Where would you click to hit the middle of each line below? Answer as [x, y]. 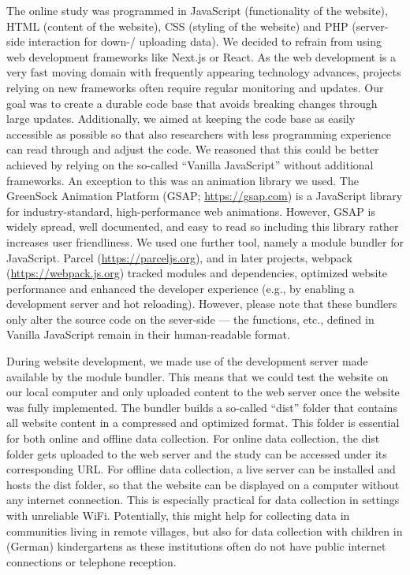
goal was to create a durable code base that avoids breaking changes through [192, 103]
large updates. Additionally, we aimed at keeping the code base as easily [181, 119]
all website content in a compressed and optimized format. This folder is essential [203, 423]
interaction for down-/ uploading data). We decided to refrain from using [205, 41]
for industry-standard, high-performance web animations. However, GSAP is [191, 211]
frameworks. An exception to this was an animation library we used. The [183, 180]
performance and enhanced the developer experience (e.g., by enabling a [181, 288]
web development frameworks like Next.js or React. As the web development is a [201, 56]
